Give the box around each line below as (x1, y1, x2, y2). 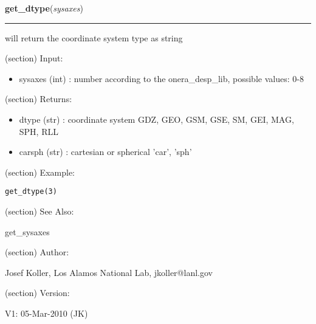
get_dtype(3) (5, 187, 57, 196)
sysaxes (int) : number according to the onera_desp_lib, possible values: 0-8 (19, 72, 304, 84)
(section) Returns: (5, 92, 72, 105)
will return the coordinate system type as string (5, 31, 183, 44)
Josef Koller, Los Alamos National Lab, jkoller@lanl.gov (5, 266, 213, 278)
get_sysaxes (5, 225, 50, 238)
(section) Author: (5, 246, 69, 258)
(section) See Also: (5, 205, 74, 217)
